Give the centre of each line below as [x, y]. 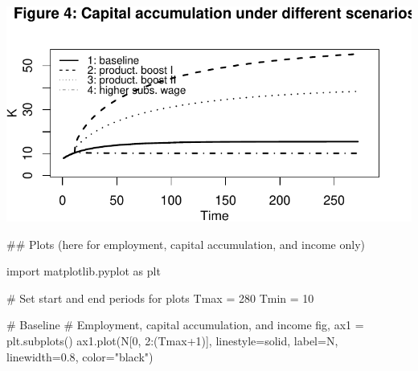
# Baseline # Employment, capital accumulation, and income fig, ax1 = [185, 325]
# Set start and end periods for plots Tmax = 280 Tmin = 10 [160, 298]
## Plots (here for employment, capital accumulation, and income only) [186, 244]
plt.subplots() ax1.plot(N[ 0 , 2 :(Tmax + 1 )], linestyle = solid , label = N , [172, 340]
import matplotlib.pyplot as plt [84, 271]
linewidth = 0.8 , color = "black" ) [80, 356]
